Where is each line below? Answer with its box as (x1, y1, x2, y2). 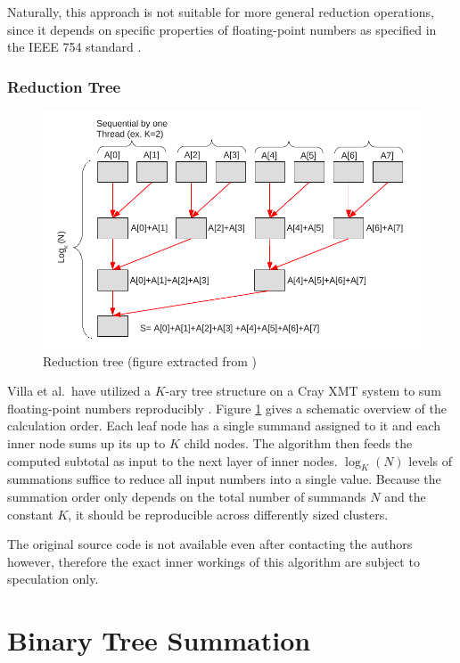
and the (384, 487, 426, 505)
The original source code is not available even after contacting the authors (7, 535, 413, 553)
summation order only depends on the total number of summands (7, 487, 366, 505)
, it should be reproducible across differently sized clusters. (68, 504, 389, 523)
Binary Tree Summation (7, 622, 311, 659)
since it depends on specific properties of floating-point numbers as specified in (7, 20, 437, 38)
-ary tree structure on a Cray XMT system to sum (165, 381, 441, 400)
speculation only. (7, 569, 99, 588)
